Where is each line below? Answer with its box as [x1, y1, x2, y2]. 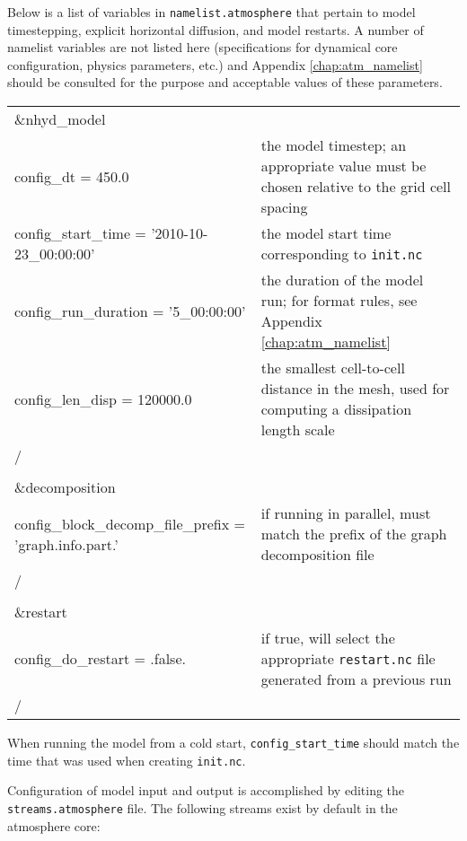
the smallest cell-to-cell [260, 357, 405, 379]
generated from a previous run [260, 669, 452, 690]
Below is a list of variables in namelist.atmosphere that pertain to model [7, 3, 416, 21]
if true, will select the [260, 627, 395, 649]
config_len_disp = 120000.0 [14, 388, 192, 409]
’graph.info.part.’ [14, 533, 119, 555]
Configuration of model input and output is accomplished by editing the [7, 781, 405, 800]
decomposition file [260, 544, 374, 565]
